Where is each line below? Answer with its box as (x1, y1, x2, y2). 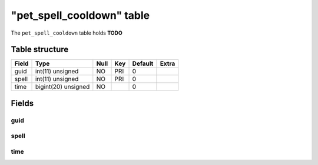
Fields (11, 98, 34, 108)
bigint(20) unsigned (35, 83, 90, 91)
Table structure (11, 45, 69, 55)
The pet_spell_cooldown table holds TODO (11, 29, 123, 36)
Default (132, 59, 154, 68)
